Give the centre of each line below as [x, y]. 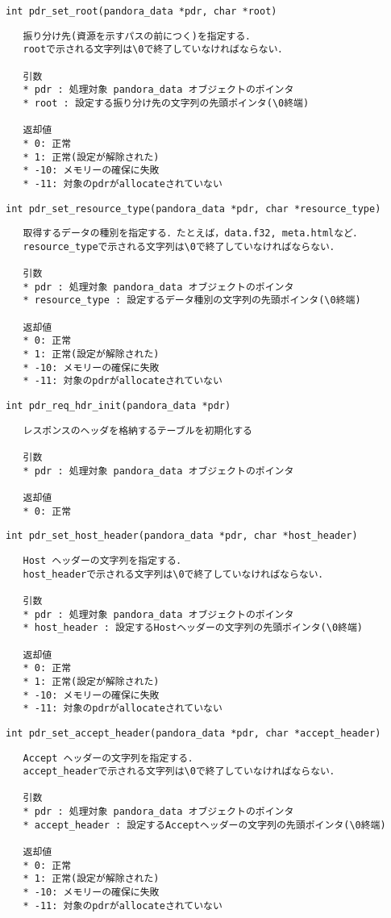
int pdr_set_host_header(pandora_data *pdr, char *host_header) [182, 536]
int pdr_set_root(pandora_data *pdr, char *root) [141, 11]
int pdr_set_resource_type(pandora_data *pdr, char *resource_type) [193, 209]
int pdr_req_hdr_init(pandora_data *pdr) [119, 406]
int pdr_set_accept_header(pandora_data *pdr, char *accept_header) [193, 733]
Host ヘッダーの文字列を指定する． [104, 560]
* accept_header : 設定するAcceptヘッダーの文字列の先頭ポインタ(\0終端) [204, 825]
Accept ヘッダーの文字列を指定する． [110, 758]
